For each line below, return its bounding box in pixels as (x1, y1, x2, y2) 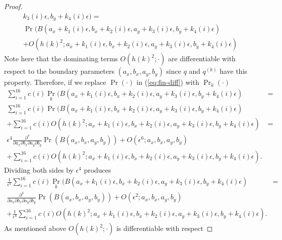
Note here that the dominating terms (4, 53, 118, 64)
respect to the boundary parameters (4, 66, 115, 76)
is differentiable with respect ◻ (116, 223, 213, 233)
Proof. (4, 1, 23, 11)
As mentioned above (4, 223, 66, 233)
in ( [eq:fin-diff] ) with (136, 77, 199, 87)
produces (84, 164, 111, 175)
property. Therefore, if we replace (4, 77, 106, 87)
